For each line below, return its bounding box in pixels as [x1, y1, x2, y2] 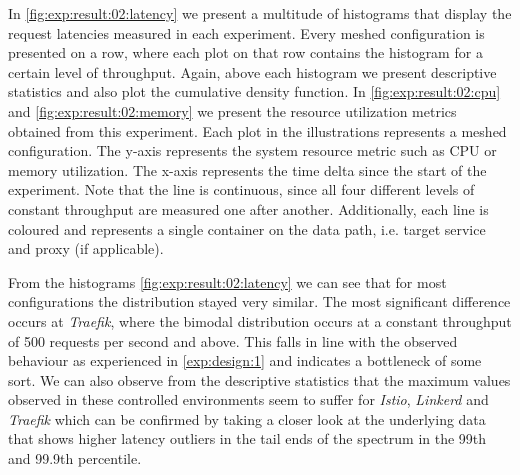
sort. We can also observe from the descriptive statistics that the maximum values [8, 369, 511, 390]
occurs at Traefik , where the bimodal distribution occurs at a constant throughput [8, 310, 512, 331]
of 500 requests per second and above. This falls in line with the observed [8, 330, 458, 351]
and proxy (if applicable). [8, 238, 164, 259]
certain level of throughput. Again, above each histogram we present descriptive [8, 61, 497, 82]
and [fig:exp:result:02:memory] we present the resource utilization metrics [8, 100, 457, 121]
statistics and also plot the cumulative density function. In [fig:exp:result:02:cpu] [8, 81, 501, 102]
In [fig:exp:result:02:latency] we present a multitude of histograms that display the [8, 3, 512, 23]
